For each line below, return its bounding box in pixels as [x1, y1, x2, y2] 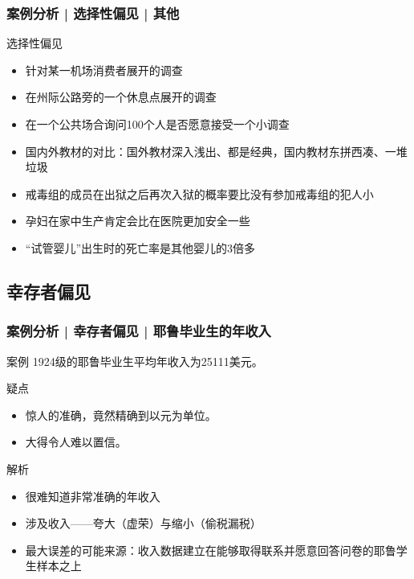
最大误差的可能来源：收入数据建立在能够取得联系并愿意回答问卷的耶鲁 [25, 541, 396, 558]
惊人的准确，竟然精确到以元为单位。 [25, 406, 217, 423]
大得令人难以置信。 [25, 433, 127, 450]
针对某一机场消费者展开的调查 [25, 61, 183, 78]
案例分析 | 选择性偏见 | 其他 [6, 2, 180, 23]
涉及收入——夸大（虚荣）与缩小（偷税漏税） [25, 515, 262, 532]
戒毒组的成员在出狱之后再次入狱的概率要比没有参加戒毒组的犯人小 [25, 185, 374, 202]
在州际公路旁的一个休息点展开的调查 [25, 88, 217, 105]
